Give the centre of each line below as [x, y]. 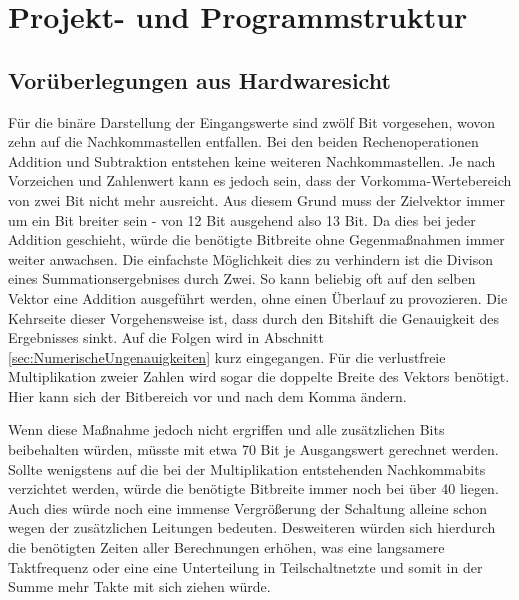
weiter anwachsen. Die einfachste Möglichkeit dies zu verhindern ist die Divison [251, 258]
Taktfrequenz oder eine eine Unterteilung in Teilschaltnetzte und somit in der [245, 566]
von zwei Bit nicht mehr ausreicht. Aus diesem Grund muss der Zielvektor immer [257, 199]
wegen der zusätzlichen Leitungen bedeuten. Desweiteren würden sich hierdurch [252, 527]
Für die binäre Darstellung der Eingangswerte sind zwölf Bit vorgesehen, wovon [252, 121]
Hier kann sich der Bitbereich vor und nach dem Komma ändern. [207, 395]
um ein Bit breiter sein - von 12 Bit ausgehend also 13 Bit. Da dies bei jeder [242, 219]
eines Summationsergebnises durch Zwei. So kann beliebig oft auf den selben [242, 278]
